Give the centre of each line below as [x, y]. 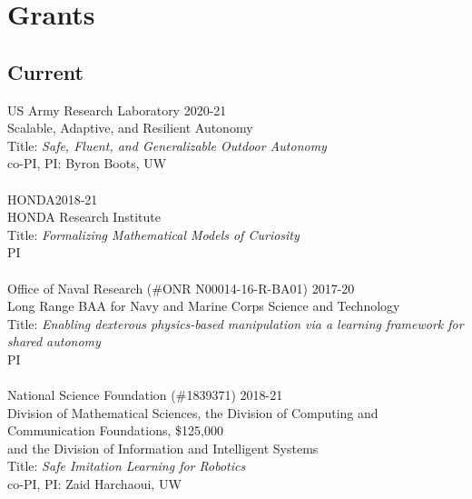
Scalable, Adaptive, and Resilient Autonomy [130, 128]
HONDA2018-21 [53, 199]
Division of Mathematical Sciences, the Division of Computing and [193, 412]
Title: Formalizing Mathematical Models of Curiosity [153, 234]
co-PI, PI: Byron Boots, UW [87, 163]
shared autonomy [54, 341]
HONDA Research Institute [84, 217]
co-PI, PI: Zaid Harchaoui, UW [94, 484]
